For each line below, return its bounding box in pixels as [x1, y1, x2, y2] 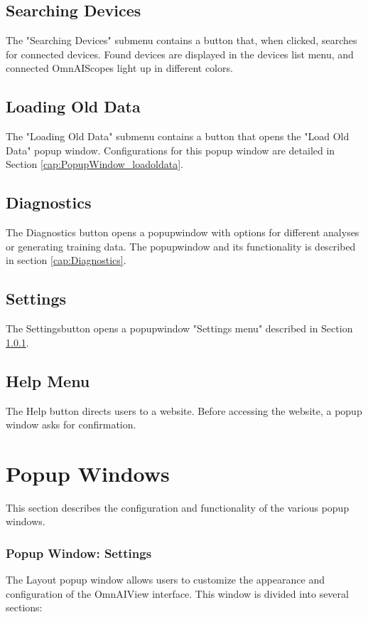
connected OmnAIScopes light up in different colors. [6, 60, 233, 75]
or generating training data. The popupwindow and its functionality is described [6, 238, 356, 253]
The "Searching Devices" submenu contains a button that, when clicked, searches [6, 33, 357, 48]
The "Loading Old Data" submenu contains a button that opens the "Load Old [6, 129, 350, 144]
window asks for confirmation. [6, 417, 136, 432]
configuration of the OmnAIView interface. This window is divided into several [6, 586, 349, 601]
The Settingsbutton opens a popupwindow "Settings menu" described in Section [6, 321, 353, 336]
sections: [6, 600, 43, 615]
